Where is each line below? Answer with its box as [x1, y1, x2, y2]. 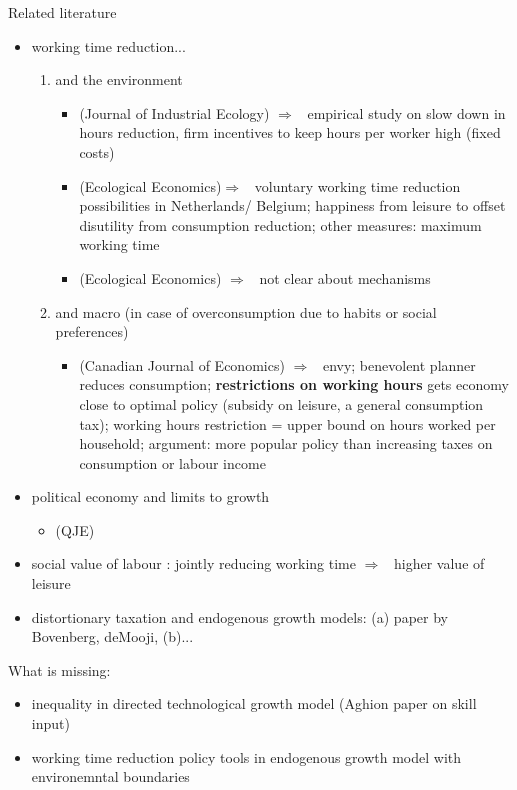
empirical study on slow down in [307, 102, 506, 123]
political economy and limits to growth [31, 486, 270, 507]
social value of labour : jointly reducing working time [31, 553, 356, 574]
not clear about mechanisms [259, 267, 431, 288]
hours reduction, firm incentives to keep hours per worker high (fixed [79, 122, 501, 143]
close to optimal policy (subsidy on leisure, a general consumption [79, 393, 484, 414]
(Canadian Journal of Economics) [79, 354, 285, 375]
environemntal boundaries [31, 766, 190, 787]
